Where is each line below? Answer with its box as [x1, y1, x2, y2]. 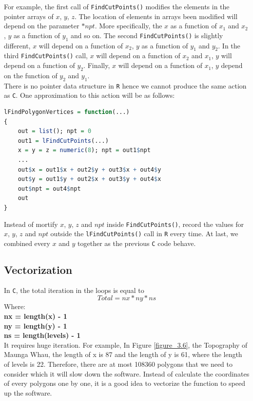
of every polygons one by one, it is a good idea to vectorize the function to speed [4, 378, 245, 388]
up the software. [4, 387, 52, 398]
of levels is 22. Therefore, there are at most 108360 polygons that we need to [4, 358, 233, 369]
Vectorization [4, 262, 73, 277]
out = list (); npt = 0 [18, 128, 92, 135]
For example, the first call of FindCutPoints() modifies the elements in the [4, 1, 230, 11]
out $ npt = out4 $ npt [18, 185, 81, 192]
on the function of [4, 70, 58, 80]
